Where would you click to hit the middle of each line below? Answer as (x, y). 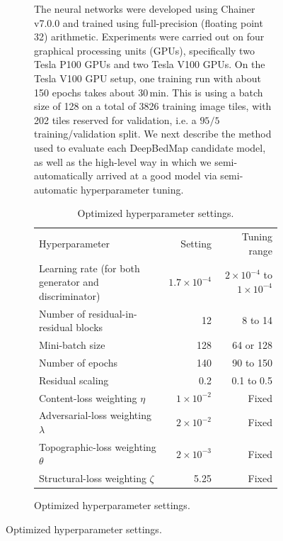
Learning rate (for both (89, 268)
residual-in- (113, 313)
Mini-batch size (72, 345)
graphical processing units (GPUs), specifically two (144, 50)
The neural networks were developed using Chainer (145, 9)
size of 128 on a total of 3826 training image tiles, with (153, 106)
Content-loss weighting (88, 397)
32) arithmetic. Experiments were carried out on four (149, 37)
